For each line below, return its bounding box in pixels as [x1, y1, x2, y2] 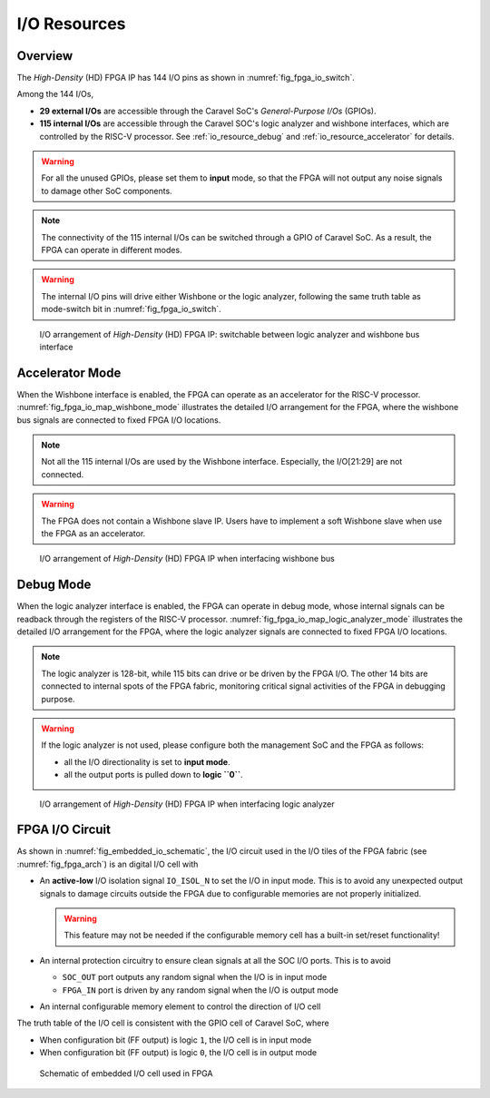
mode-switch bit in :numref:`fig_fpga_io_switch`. [41, 304, 221, 315]
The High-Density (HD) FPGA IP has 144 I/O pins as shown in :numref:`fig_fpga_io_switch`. [16, 73, 356, 83]
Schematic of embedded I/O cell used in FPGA [39, 1067, 213, 1079]
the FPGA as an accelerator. [41, 527, 146, 539]
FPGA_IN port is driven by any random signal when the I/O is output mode [62, 985, 339, 995]
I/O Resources [16, 14, 126, 34]
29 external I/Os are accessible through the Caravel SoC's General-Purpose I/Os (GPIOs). [39, 105, 377, 116]
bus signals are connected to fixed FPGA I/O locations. [16, 414, 221, 426]
